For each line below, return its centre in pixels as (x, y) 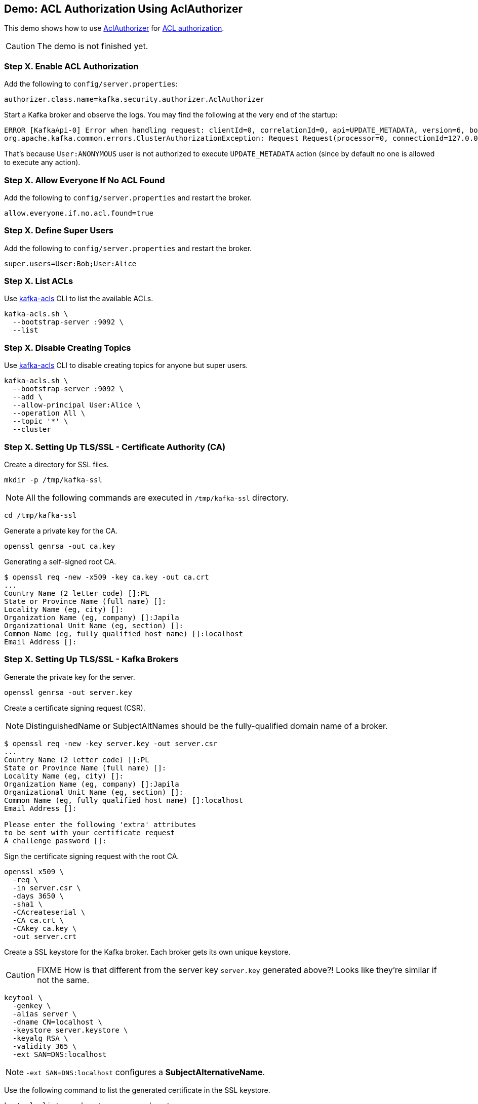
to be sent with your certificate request (90, 832)
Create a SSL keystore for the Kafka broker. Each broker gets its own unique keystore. (147, 952)
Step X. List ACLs (39, 281)
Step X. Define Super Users (59, 231)
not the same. (63, 980)
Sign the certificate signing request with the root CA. (92, 856)
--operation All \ (49, 413)
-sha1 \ (27, 904)
